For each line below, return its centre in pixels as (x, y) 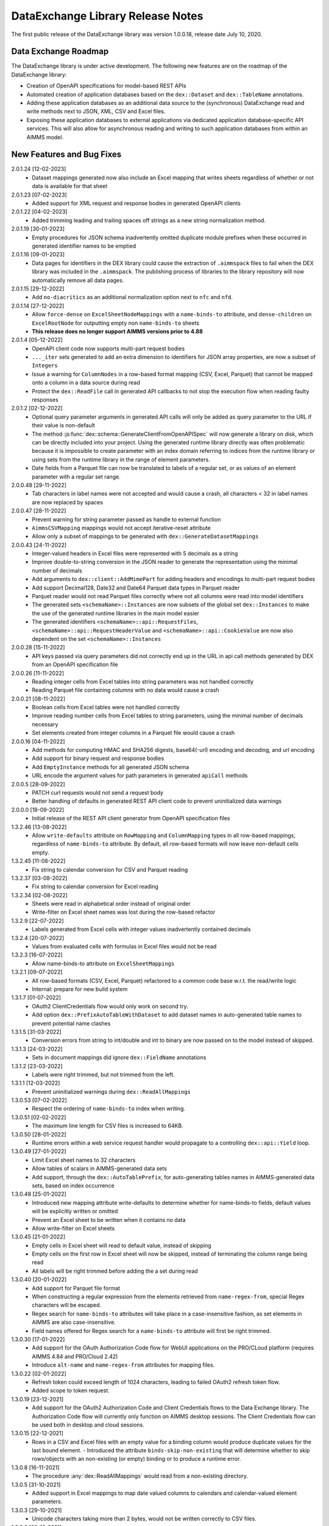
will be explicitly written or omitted (75, 1211)
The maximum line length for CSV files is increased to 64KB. (108, 1126)
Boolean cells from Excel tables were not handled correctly (106, 707)
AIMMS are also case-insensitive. (74, 1322)
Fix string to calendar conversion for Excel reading (95, 887)
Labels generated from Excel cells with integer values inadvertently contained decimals (141, 929)
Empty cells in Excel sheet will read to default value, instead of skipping (122, 1245)
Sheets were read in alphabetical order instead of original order (111, 904)
